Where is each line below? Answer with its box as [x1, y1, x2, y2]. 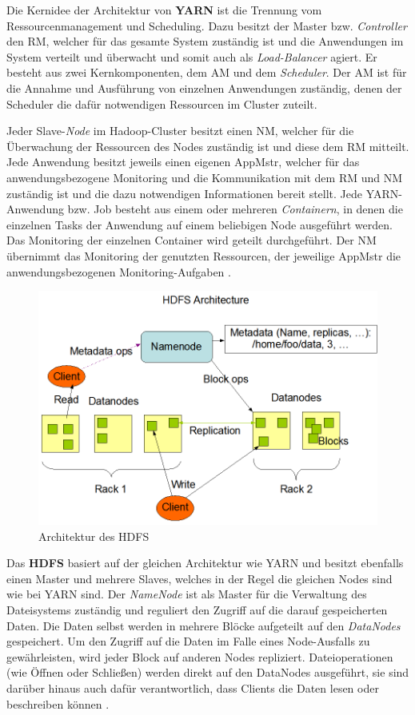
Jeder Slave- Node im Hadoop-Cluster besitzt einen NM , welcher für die [6, 122, 354, 139]
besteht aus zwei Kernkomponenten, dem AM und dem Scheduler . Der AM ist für [6, 64, 407, 81]
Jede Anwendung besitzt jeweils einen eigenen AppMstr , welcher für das [6, 153, 360, 170]
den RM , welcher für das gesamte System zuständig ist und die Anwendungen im [6, 33, 404, 50]
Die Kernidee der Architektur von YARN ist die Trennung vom [6, 2, 322, 18]
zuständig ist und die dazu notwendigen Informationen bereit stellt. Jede [6, 185, 363, 201]
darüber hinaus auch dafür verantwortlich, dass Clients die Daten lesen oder [6, 680, 379, 697]
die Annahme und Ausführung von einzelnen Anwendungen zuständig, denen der [6, 79, 402, 96]
